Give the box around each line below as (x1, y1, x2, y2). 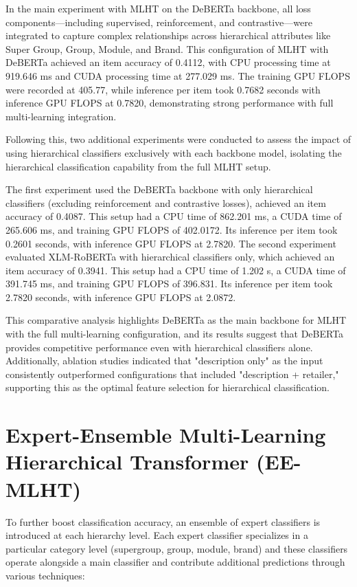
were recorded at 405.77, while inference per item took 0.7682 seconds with (5, 82, 321, 96)
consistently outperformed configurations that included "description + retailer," (5, 366, 339, 381)
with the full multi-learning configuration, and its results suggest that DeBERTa (5, 326, 344, 341)
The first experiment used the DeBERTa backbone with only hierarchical (5, 182, 313, 197)
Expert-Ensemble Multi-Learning (5, 421, 326, 449)
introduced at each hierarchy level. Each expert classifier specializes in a (5, 528, 308, 542)
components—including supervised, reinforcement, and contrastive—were (5, 14, 312, 29)
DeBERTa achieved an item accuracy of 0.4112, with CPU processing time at (5, 55, 331, 69)
